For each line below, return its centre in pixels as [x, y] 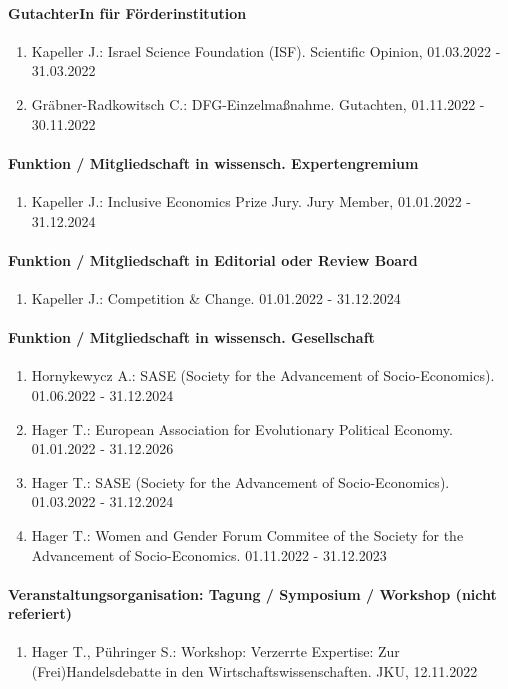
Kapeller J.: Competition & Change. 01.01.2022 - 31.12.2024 [216, 297]
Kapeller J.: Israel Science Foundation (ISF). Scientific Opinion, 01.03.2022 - [266, 50]
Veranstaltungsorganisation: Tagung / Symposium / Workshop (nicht [252, 593]
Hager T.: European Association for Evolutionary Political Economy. [242, 428]
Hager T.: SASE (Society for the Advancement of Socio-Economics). [240, 481]
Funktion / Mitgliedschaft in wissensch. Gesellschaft [191, 337]
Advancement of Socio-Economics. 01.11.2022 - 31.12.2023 [209, 554]
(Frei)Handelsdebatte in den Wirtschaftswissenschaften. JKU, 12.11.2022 [254, 671]
